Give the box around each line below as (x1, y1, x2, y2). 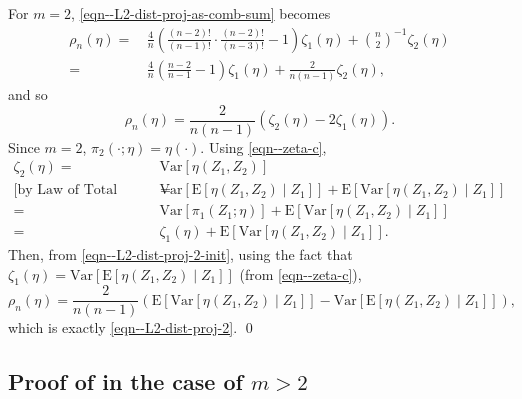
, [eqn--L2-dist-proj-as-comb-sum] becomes (71, 3, 331, 23)
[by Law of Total (13, 183, 118, 198)
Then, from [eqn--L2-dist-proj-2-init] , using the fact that (8, 243, 353, 264)
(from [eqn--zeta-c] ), (239, 263, 362, 284)
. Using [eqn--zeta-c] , (200, 136, 327, 157)
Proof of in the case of (8, 366, 243, 397)
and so (8, 83, 48, 104)
